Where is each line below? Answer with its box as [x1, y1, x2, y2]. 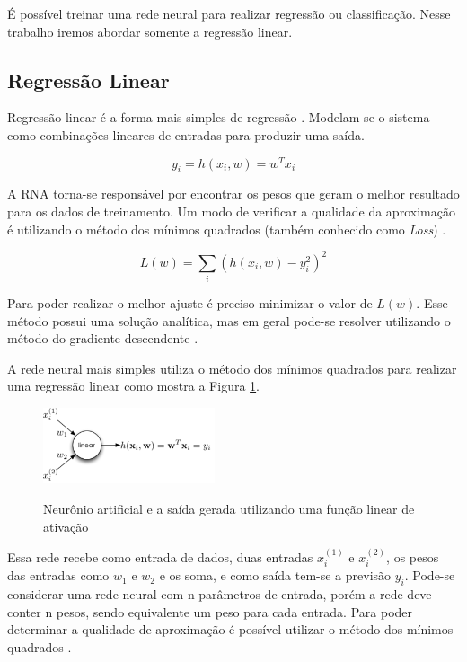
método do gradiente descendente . [7, 329, 198, 348]
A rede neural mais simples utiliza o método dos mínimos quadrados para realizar [7, 358, 457, 377]
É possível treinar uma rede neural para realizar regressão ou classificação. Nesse [7, 4, 451, 22]
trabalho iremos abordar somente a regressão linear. [7, 22, 293, 40]
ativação [43, 516, 89, 535]
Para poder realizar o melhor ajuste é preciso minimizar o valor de [7, 294, 373, 313]
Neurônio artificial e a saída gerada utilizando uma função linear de [43, 499, 415, 517]
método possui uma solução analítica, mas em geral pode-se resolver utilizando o [7, 311, 451, 330]
